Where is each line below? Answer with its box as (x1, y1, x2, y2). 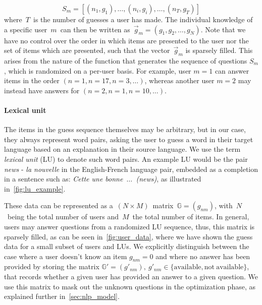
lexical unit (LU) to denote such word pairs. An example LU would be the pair (4, 153, 248, 164)
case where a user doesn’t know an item (4, 251, 127, 261)
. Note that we (200, 24, 246, 34)
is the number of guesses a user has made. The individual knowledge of (33, 14, 253, 24)
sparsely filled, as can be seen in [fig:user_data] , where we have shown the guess (4, 231, 253, 241)
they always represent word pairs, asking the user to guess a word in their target (4, 134, 253, 144)
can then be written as (60, 24, 130, 34)
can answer (215, 65, 249, 76)
